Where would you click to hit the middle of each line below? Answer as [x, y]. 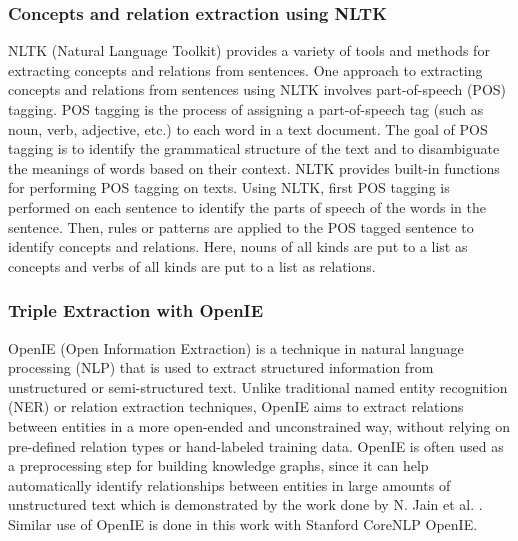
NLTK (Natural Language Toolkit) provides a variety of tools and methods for [249, 50]
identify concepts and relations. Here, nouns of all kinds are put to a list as [238, 246]
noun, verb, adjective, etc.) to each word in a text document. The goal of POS [248, 128]
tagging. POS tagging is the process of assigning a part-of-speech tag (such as [246, 109]
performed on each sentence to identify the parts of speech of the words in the [247, 206]
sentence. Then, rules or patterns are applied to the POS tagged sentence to [241, 226]
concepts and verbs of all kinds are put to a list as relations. [192, 265]
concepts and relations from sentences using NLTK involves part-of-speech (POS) [257, 89]
